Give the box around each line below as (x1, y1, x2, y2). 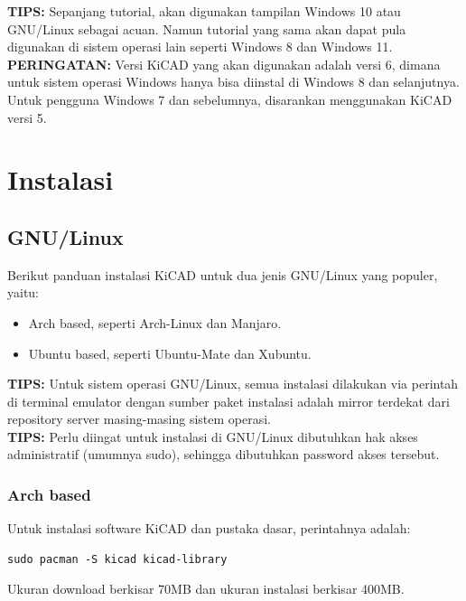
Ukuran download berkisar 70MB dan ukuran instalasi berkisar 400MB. (7, 579, 405, 598)
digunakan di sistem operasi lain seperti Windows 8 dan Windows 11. (7, 37, 393, 56)
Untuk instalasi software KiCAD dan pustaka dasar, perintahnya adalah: (7, 519, 411, 538)
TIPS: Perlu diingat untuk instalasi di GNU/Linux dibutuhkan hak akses (7, 427, 418, 446)
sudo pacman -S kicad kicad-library (7, 552, 228, 566)
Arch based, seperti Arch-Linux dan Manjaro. (28, 313, 282, 332)
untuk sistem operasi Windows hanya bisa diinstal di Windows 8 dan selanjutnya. (7, 72, 460, 91)
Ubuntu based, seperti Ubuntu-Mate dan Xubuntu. (28, 343, 312, 362)
